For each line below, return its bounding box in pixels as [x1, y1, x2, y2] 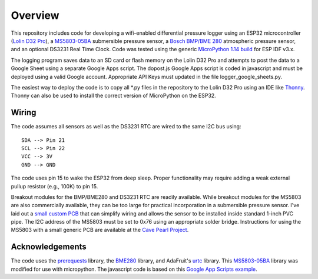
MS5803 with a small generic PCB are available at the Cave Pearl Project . [11, 227, 189, 234]
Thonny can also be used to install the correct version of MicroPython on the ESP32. [11, 92, 216, 99]
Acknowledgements [11, 242, 87, 252]
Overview [11, 9, 59, 22]
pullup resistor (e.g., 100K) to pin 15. [11, 182, 98, 190]
